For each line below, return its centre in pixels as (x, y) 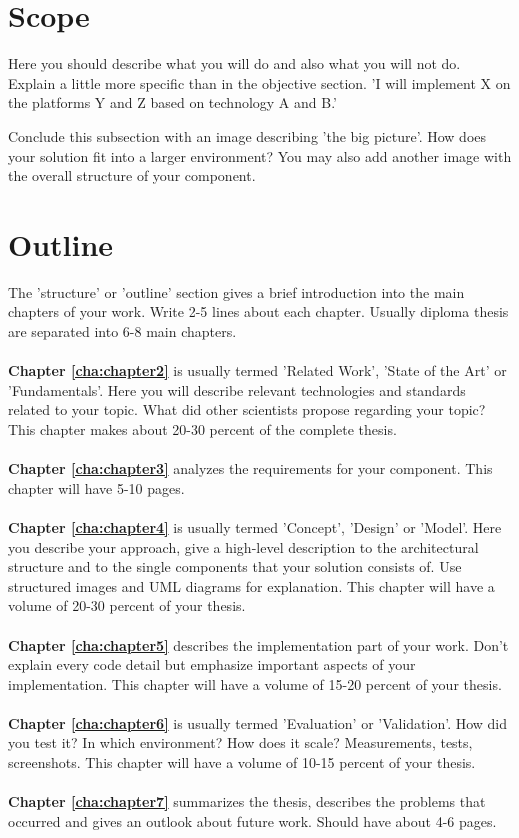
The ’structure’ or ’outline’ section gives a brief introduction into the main (236, 291)
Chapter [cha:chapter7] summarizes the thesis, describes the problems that (247, 801)
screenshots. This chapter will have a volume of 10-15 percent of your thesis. (242, 762)
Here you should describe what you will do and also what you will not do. (234, 63)
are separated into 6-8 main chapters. (122, 331)
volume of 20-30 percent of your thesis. (127, 605)
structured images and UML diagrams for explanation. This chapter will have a (251, 585)
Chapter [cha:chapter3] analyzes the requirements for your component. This (250, 468)
